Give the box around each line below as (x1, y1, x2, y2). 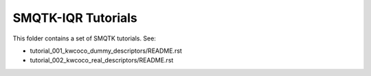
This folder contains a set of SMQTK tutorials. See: (12, 34, 156, 42)
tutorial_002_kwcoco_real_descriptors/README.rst (30, 56, 174, 64)
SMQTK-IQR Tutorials (12, 10, 137, 25)
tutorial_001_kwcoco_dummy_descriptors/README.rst (30, 47, 182, 55)
